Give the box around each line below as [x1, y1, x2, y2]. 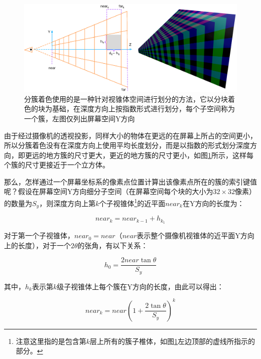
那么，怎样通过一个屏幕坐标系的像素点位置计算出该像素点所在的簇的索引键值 [4, 176, 257, 187]
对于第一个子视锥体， [4, 230, 74, 241]
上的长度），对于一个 [4, 240, 71, 250]
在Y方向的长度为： [182, 198, 244, 208]
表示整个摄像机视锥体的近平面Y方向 [137, 230, 254, 241]
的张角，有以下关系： [77, 240, 148, 250]
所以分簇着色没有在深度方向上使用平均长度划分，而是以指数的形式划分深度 [4, 140, 250, 150]
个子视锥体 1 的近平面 [99, 197, 166, 208]
